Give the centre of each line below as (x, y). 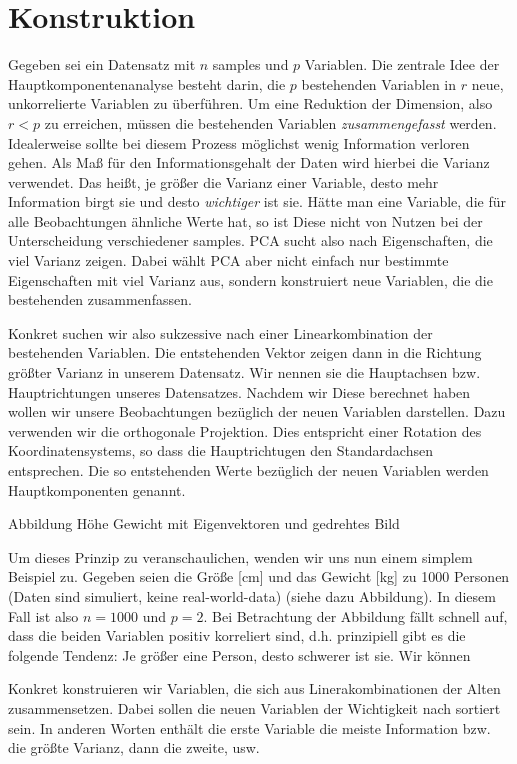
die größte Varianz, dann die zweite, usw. (134, 747)
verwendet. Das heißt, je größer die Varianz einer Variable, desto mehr (223, 181)
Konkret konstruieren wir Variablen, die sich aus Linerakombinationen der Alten (254, 688)
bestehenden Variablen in (379, 83)
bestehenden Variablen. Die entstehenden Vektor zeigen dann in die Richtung (245, 352)
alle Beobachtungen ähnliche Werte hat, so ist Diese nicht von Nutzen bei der (245, 220)
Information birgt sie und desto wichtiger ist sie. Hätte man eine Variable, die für (257, 201)
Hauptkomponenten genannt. (97, 489)
